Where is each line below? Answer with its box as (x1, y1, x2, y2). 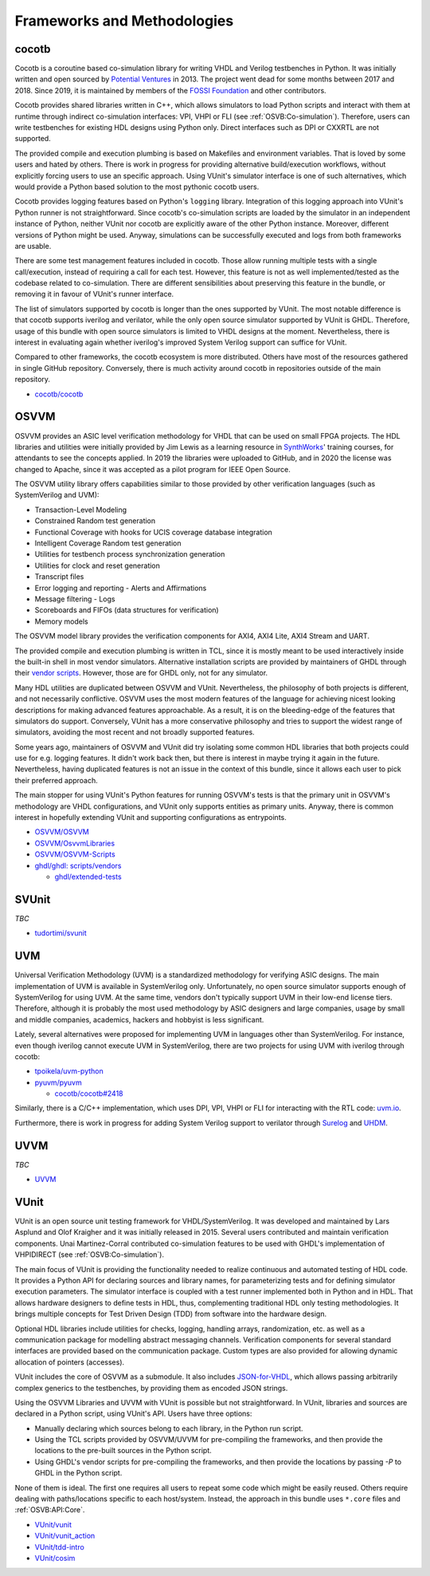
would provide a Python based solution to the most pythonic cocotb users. (14, 182, 260, 191)
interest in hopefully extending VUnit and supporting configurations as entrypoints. (14, 813, 287, 822)
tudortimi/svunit (34, 928, 87, 938)
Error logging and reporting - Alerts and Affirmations (34, 583, 207, 593)
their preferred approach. (14, 775, 99, 785)
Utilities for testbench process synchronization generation (34, 550, 225, 559)
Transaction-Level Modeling (34, 505, 127, 514)
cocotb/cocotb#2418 (54, 1089, 123, 1098)
